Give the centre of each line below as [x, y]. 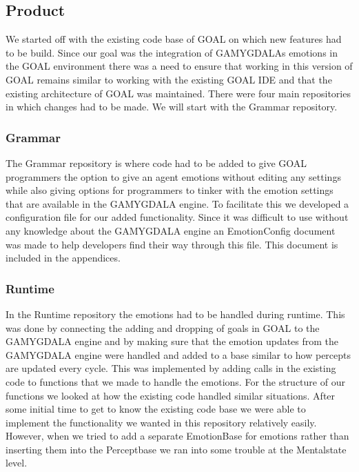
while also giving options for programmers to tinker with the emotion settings [170, 190]
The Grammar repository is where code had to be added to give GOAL [156, 163]
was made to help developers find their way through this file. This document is [172, 244]
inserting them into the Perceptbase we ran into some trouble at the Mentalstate [176, 449]
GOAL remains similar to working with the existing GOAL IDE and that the [169, 79]
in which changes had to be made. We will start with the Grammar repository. [172, 107]
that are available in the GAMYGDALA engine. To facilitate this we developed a [177, 203]
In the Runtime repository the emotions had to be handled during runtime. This [175, 314]
